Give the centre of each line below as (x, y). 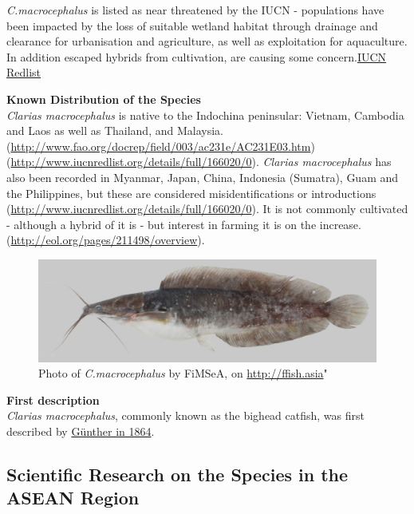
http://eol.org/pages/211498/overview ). (108, 240)
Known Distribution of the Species (104, 99)
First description (53, 399)
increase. (340, 224)
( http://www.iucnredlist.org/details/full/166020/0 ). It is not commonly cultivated (207, 209)
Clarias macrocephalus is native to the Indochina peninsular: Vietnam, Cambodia (205, 115)
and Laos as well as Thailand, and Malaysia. (115, 130)
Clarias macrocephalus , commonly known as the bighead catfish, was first (185, 415)
